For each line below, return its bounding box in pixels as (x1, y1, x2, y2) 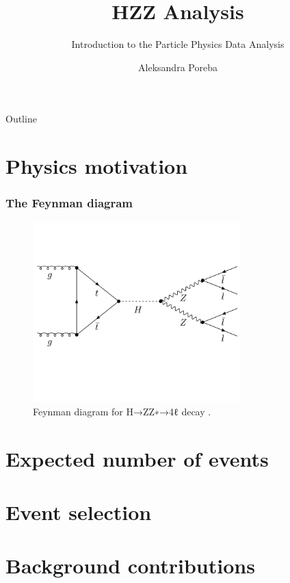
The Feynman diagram (5, 194, 133, 211)
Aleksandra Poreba (138, 60, 217, 74)
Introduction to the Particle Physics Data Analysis (71, 37, 285, 51)
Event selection (5, 498, 152, 526)
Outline (5, 112, 37, 126)
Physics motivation (5, 152, 188, 180)
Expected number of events (5, 444, 269, 472)
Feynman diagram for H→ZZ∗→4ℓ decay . (33, 404, 211, 418)
